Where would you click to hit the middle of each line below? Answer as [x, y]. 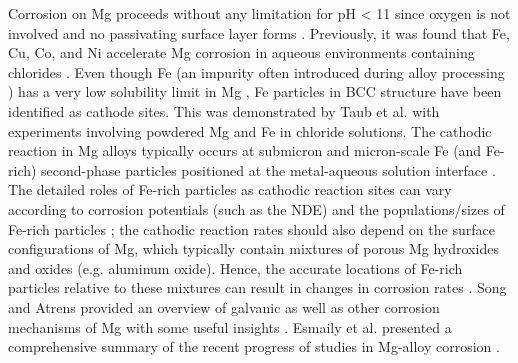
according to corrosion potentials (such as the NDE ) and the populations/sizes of [256, 208]
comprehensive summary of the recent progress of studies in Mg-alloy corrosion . [254, 346]
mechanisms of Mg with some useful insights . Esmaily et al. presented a [230, 326]
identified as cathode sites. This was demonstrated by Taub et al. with [224, 110]
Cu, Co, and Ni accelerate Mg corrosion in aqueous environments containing [241, 52]
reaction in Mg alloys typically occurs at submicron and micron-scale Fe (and [245, 150]
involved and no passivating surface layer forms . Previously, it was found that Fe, [259, 32]
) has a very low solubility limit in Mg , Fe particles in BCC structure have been [255, 91]
